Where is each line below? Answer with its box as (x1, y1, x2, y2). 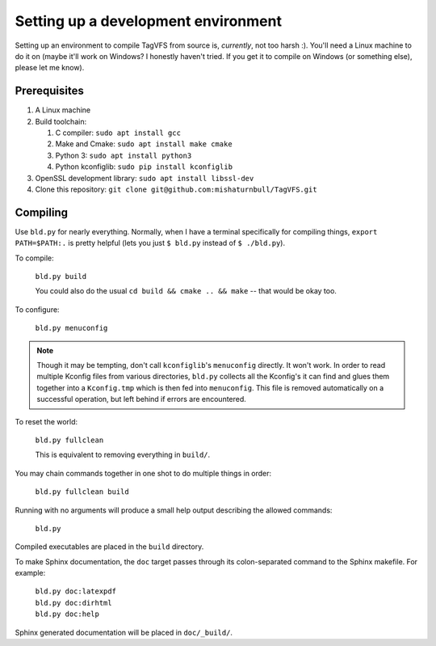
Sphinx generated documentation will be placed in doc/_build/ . (15, 627, 233, 637)
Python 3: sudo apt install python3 (55, 150, 192, 160)
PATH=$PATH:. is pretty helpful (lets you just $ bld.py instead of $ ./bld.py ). (15, 239, 286, 248)
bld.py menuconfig (35, 323, 108, 333)
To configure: (15, 304, 60, 315)
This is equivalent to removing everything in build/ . (35, 450, 211, 460)
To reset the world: (15, 416, 78, 426)
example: (15, 568, 46, 578)
